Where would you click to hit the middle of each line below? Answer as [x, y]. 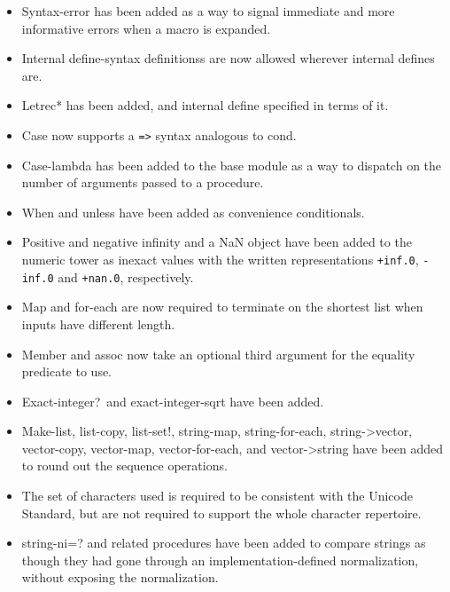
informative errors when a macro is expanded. [146, 28]
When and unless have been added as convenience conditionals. [193, 212]
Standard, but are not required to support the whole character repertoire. [221, 513]
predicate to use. [67, 371]
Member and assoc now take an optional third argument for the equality [218, 354]
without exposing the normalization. [120, 577]
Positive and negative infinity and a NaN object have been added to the [217, 242]
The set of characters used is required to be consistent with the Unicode [217, 496]
